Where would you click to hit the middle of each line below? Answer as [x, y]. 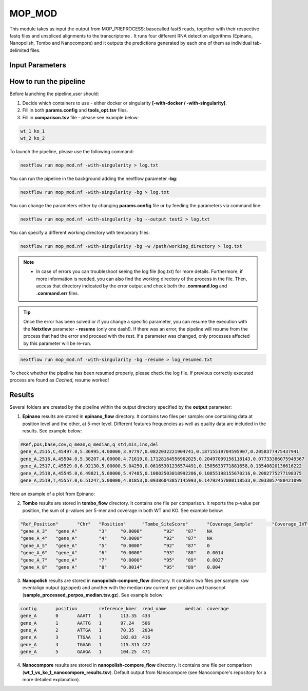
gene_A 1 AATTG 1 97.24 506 [85, 623]
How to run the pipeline [47, 81]
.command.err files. [57, 293]
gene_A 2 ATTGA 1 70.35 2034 [87, 630]
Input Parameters [38, 65]
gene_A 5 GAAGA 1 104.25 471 [85, 652]
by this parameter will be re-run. [57, 343]
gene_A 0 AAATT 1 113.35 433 [85, 616]
